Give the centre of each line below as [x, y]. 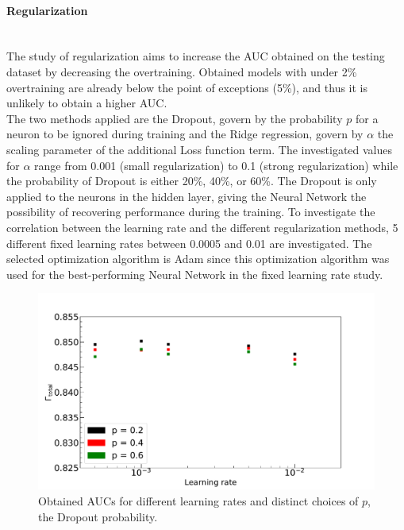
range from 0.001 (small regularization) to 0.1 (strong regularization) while [216, 165]
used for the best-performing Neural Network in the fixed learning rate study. [195, 274]
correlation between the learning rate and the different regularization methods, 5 [202, 227]
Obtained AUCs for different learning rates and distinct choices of [198, 501]
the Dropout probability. [98, 516]
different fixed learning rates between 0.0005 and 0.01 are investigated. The [189, 243]
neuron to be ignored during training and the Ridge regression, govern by [185, 134]
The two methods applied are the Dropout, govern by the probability [175, 118]
